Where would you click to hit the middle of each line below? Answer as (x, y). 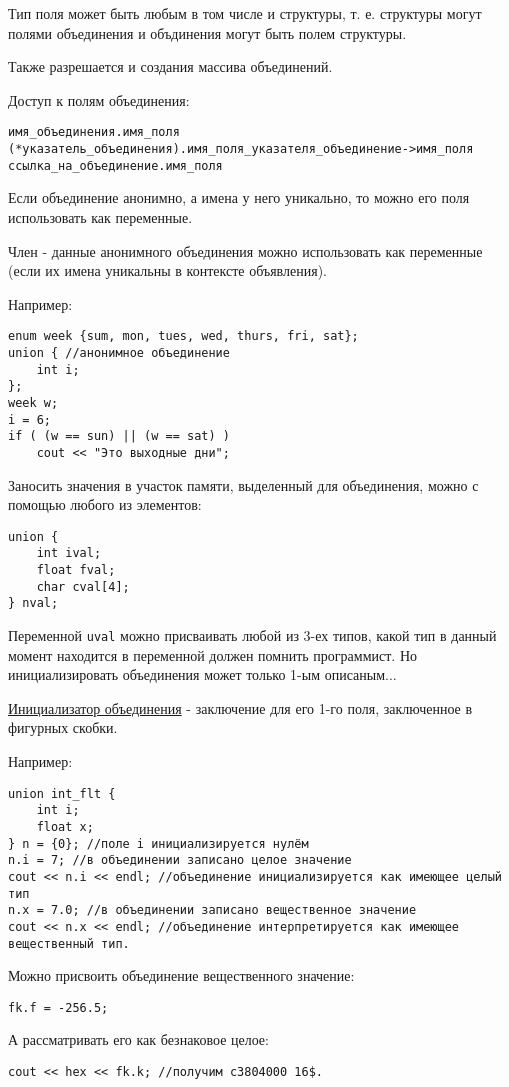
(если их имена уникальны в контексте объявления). (167, 270)
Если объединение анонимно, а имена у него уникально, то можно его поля (239, 197)
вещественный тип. (69, 943)
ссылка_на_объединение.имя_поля (115, 165)
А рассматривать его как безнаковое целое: (138, 1039)
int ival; (69, 553)
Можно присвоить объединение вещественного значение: (181, 975)
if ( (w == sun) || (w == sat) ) (119, 436)
